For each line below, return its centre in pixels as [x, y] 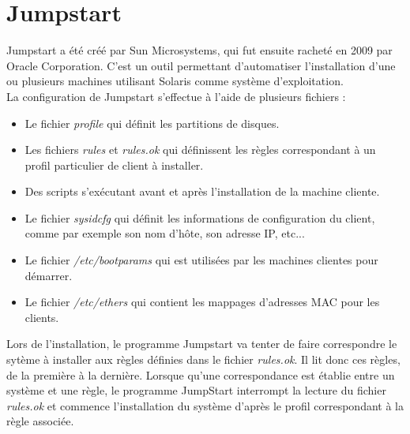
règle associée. [40, 421]
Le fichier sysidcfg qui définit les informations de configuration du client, [200, 217]
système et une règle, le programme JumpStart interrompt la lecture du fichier [196, 390]
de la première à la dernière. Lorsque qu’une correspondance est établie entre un [201, 374]
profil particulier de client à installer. [114, 165]
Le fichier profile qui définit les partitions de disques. [152, 123]
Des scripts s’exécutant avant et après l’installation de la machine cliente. [202, 191]
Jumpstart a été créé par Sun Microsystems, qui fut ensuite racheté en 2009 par [199, 50]
